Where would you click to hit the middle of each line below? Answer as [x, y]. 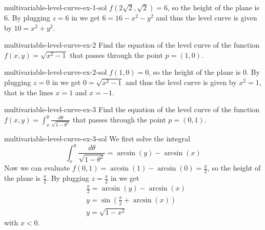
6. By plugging [27, 17]
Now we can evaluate [37, 168]
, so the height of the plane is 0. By [204, 72]
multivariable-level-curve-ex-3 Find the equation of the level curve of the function [132, 109]
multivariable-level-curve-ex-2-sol [56, 72]
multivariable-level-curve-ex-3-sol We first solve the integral [97, 139]
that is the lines [29, 92]
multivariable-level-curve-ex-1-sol [56, 7]
